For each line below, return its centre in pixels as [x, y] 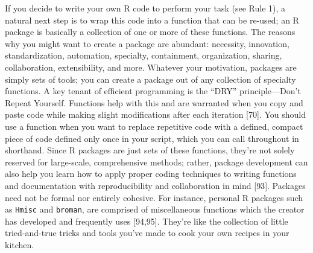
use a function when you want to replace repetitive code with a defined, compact [154, 126]
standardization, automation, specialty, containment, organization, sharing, [144, 55]
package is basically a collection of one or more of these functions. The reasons [150, 32]
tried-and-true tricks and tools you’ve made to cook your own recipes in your [147, 233]
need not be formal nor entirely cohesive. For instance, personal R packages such [154, 197]
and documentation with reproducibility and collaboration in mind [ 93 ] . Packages [155, 185]
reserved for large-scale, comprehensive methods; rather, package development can [156, 162]
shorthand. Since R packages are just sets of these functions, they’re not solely [150, 150]
